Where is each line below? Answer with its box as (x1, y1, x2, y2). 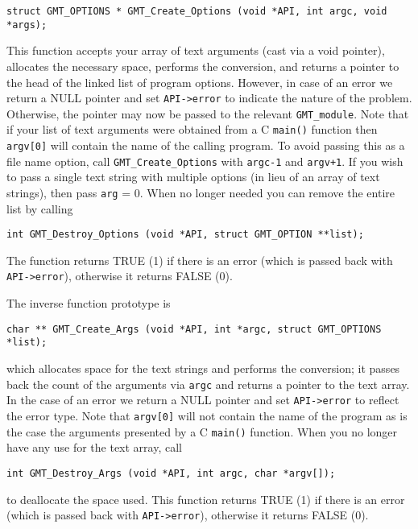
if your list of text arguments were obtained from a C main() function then (6, 121, 378, 138)
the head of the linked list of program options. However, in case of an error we (6, 73, 393, 90)
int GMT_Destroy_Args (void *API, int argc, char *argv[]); (6, 467, 336, 479)
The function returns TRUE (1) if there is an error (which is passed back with (6, 251, 393, 268)
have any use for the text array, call (6, 439, 182, 456)
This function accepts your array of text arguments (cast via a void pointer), (6, 42, 385, 59)
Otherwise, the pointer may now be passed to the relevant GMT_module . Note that (6, 105, 409, 122)
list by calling (6, 200, 73, 217)
